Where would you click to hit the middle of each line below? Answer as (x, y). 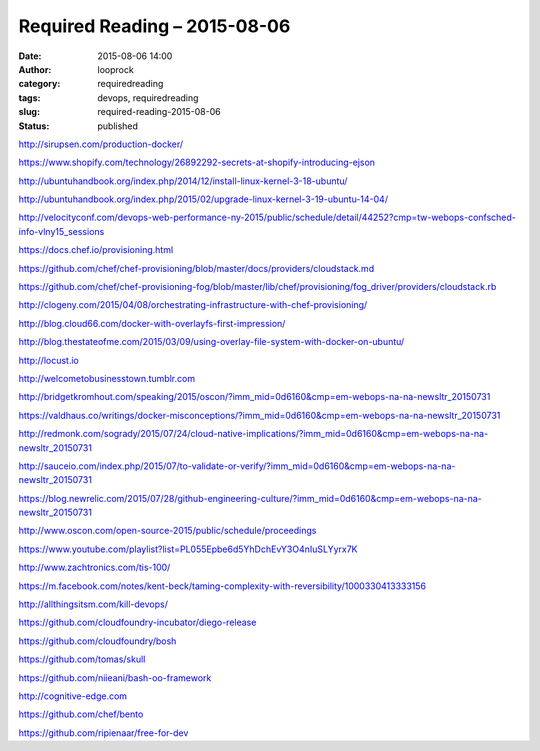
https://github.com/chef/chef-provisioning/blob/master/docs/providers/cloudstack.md (196, 268)
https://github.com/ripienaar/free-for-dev (103, 732)
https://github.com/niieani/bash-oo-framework (115, 677)
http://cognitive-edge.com (73, 696)
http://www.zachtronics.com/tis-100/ (94, 567)
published (118, 126)
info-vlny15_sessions (61, 231)
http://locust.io (48, 360)
